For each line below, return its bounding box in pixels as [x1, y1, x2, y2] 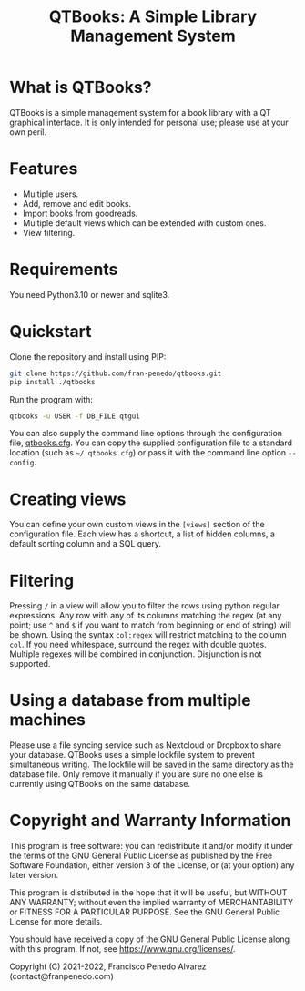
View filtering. [22, 227, 76, 238]
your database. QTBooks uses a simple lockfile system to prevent [9, 750, 255, 761]
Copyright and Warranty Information [9, 811, 291, 831]
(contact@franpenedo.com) [9, 971, 114, 982]
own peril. [9, 126, 47, 138]
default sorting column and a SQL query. [9, 538, 162, 549]
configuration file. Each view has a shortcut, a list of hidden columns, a [9, 528, 276, 539]
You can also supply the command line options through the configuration [9, 428, 283, 439]
